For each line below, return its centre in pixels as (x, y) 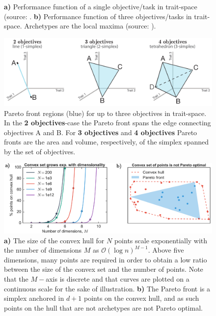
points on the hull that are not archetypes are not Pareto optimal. (103, 307)
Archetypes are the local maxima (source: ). (90, 26)
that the (16, 279)
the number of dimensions (43, 250)
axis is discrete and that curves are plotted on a (118, 279)
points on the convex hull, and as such (141, 298)
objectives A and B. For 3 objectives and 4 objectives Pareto (101, 132)
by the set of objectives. (40, 151)
